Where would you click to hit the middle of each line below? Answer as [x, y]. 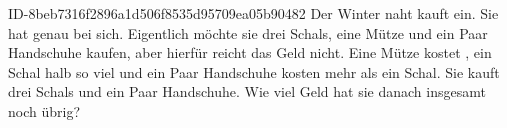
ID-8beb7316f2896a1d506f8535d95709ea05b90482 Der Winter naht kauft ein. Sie [253, 13]
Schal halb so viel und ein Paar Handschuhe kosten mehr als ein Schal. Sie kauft [254, 71]
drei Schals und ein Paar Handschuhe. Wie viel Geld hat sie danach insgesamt [247, 91]
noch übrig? [44, 110]
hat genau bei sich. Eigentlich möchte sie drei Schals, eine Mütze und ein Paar [248, 32]
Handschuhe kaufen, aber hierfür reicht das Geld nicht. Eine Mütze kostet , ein [250, 52]
